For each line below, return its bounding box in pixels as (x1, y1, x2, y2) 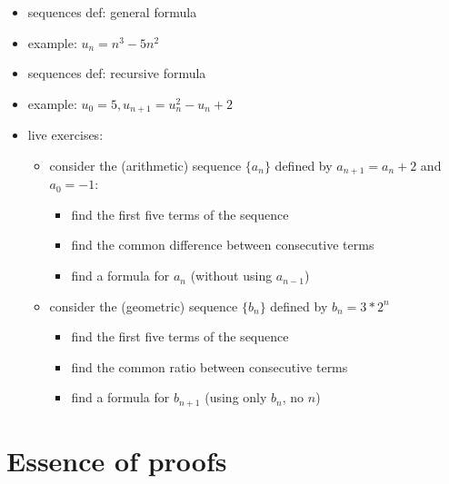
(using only (205, 388, 267, 407)
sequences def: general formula (27, 3, 197, 21)
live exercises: (27, 125, 104, 144)
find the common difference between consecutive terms (71, 235, 374, 254)
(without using (190, 266, 273, 285)
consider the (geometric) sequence (49, 296, 238, 315)
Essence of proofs (6, 442, 227, 479)
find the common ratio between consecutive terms (71, 357, 348, 376)
